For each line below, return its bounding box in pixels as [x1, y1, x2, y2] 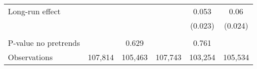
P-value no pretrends [8, 37, 80, 48]
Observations [8, 51, 53, 63]
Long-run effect [8, 5, 61, 17]
